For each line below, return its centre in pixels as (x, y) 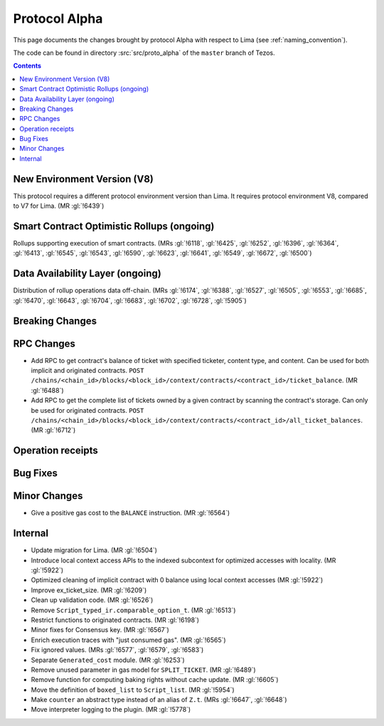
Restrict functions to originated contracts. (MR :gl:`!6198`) (115, 620)
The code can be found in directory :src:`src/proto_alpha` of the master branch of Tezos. (144, 53)
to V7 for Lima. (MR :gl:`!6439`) (59, 206)
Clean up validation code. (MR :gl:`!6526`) (92, 600)
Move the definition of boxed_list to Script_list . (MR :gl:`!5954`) (133, 690)
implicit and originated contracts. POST (87, 371)
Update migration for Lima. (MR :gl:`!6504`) (94, 550)
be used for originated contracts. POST (87, 410)
